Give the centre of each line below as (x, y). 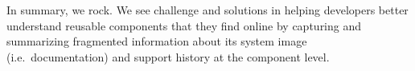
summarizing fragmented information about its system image (157, 41)
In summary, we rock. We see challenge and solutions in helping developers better (207, 10)
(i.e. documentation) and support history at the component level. (168, 56)
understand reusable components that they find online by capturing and (184, 25)
